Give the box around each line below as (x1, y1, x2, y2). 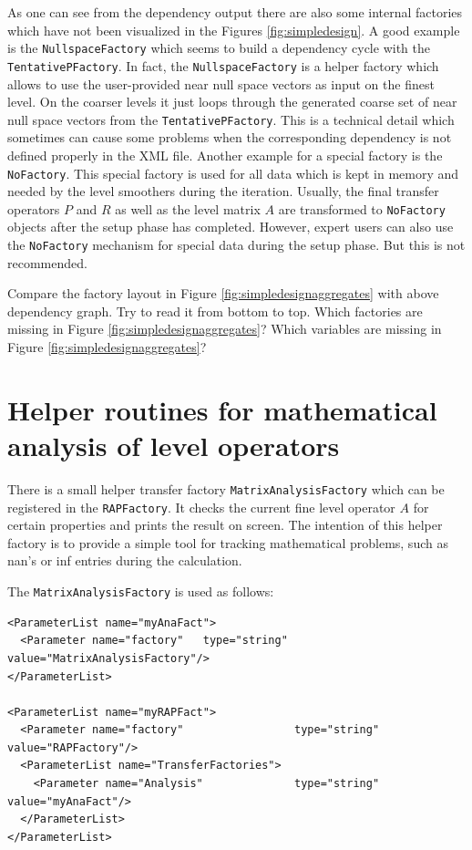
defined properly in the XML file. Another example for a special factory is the (7, 145, 443, 164)
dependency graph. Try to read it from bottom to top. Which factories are (7, 301, 423, 320)
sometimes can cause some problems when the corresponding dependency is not (7, 128, 452, 147)
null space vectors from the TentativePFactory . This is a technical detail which (7, 109, 455, 129)
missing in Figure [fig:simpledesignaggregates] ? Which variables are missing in (7, 319, 442, 338)
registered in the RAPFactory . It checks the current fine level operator (7, 497, 395, 516)
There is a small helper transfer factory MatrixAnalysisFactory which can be (7, 479, 445, 498)
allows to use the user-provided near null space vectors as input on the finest (7, 74, 435, 93)
